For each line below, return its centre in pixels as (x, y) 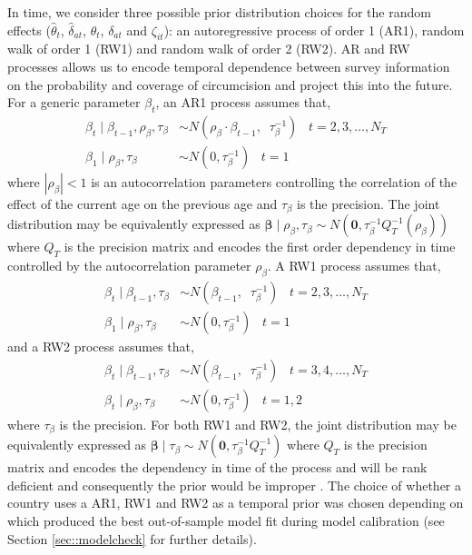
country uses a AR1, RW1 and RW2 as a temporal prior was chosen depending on (236, 503)
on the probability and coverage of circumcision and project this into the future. (230, 84)
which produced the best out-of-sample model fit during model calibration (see (226, 521)
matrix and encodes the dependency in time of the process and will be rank (217, 467)
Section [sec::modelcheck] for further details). (132, 538)
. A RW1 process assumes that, (354, 266)
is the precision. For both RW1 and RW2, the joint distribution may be (258, 424)
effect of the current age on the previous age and (143, 204)
